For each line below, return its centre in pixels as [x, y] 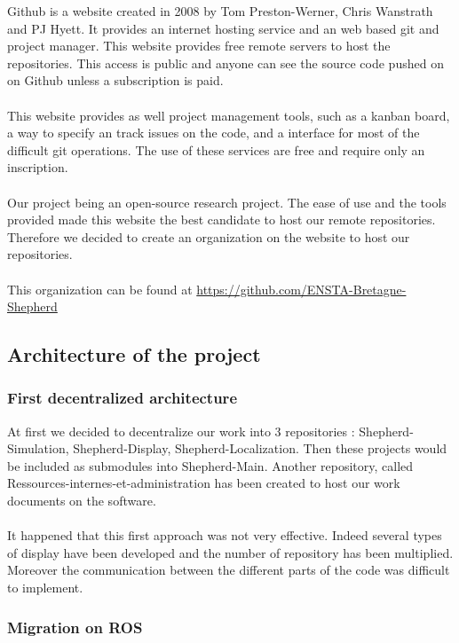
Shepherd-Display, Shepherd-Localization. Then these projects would [260, 448]
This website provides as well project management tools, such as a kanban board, [229, 115]
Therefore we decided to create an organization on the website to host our [209, 236]
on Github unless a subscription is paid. [115, 80]
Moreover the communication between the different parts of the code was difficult [229, 570]
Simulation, [38, 448]
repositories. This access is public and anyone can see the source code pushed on [226, 63]
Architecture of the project [134, 354]
